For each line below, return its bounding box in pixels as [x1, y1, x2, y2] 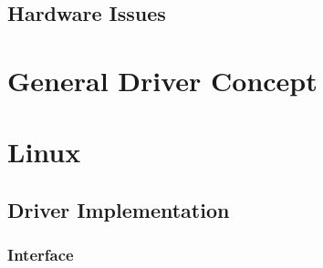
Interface [7, 243, 74, 266]
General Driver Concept [7, 61, 318, 98]
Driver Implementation [7, 195, 230, 223]
